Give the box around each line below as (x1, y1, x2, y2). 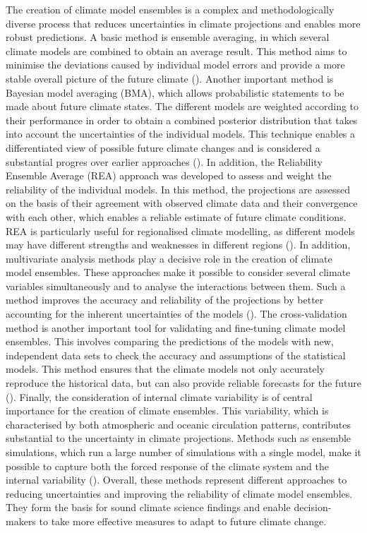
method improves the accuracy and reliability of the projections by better (6, 292, 324, 307)
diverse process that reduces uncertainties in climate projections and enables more (6, 16, 361, 30)
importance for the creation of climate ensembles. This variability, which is (6, 403, 329, 418)
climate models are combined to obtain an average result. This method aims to (6, 43, 347, 58)
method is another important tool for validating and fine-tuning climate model (6, 320, 346, 335)
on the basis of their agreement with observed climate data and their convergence (6, 196, 358, 210)
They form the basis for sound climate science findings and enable (6, 500, 291, 515)
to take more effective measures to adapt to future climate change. (39, 513, 327, 528)
